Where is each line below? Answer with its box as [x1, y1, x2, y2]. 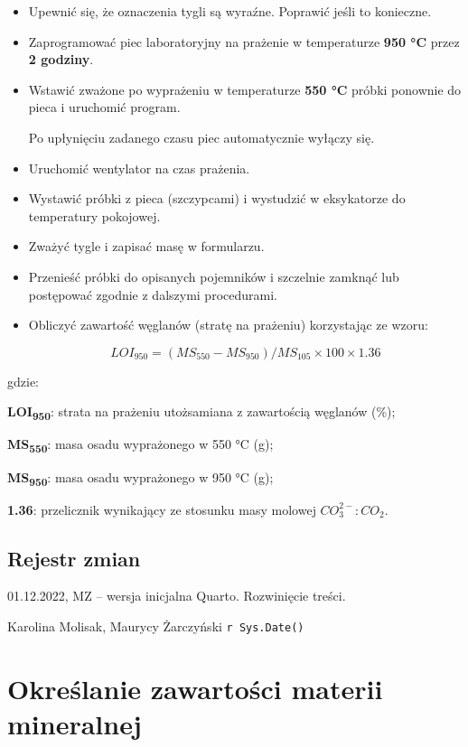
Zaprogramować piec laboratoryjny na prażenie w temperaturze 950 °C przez [28, 32, 460, 51]
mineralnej [7, 705, 142, 742]
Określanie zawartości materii [7, 669, 383, 706]
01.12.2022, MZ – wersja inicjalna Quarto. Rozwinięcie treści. [7, 586, 346, 605]
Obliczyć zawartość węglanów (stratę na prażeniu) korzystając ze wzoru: [28, 315, 428, 334]
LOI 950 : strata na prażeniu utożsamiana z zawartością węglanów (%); [7, 402, 396, 424]
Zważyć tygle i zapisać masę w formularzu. [28, 237, 265, 256]
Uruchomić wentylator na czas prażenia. [28, 158, 250, 177]
